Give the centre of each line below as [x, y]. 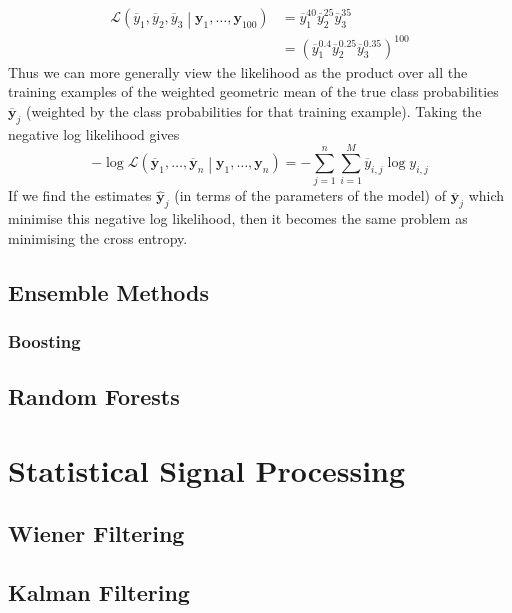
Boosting [44, 340]
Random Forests [94, 396]
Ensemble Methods [109, 291]
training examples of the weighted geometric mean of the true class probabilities [253, 91]
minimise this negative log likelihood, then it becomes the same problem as [238, 218]
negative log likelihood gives [94, 133]
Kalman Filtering [99, 592]
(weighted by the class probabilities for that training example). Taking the [253, 110]
